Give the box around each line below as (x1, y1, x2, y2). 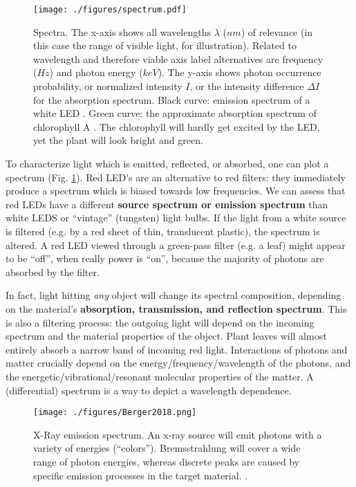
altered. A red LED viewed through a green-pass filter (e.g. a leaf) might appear (6, 237, 346, 252)
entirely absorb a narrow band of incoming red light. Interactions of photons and (6, 342, 348, 356)
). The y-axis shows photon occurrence (158, 65, 321, 80)
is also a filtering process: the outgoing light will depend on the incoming (6, 315, 315, 329)
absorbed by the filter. (6, 264, 100, 279)
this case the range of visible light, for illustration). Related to (33, 38, 297, 53)
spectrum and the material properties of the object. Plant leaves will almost (6, 329, 327, 343)
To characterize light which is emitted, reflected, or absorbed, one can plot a (6, 156, 329, 170)
